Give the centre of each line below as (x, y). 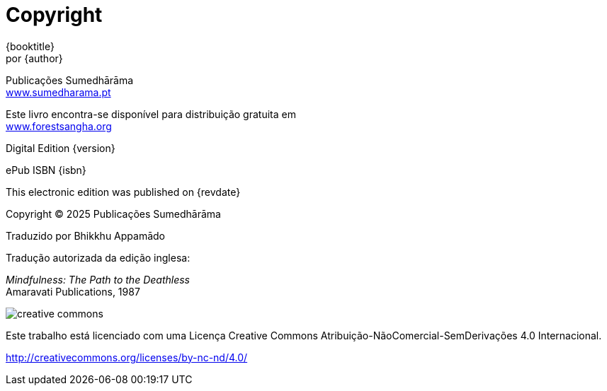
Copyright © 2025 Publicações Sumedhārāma (113, 214)
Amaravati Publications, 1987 (73, 291)
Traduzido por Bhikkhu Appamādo (86, 235)
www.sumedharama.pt (58, 92)
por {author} (34, 58)
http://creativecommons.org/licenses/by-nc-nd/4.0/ (127, 357)
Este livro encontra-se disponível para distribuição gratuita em (151, 114)
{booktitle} (30, 46)
